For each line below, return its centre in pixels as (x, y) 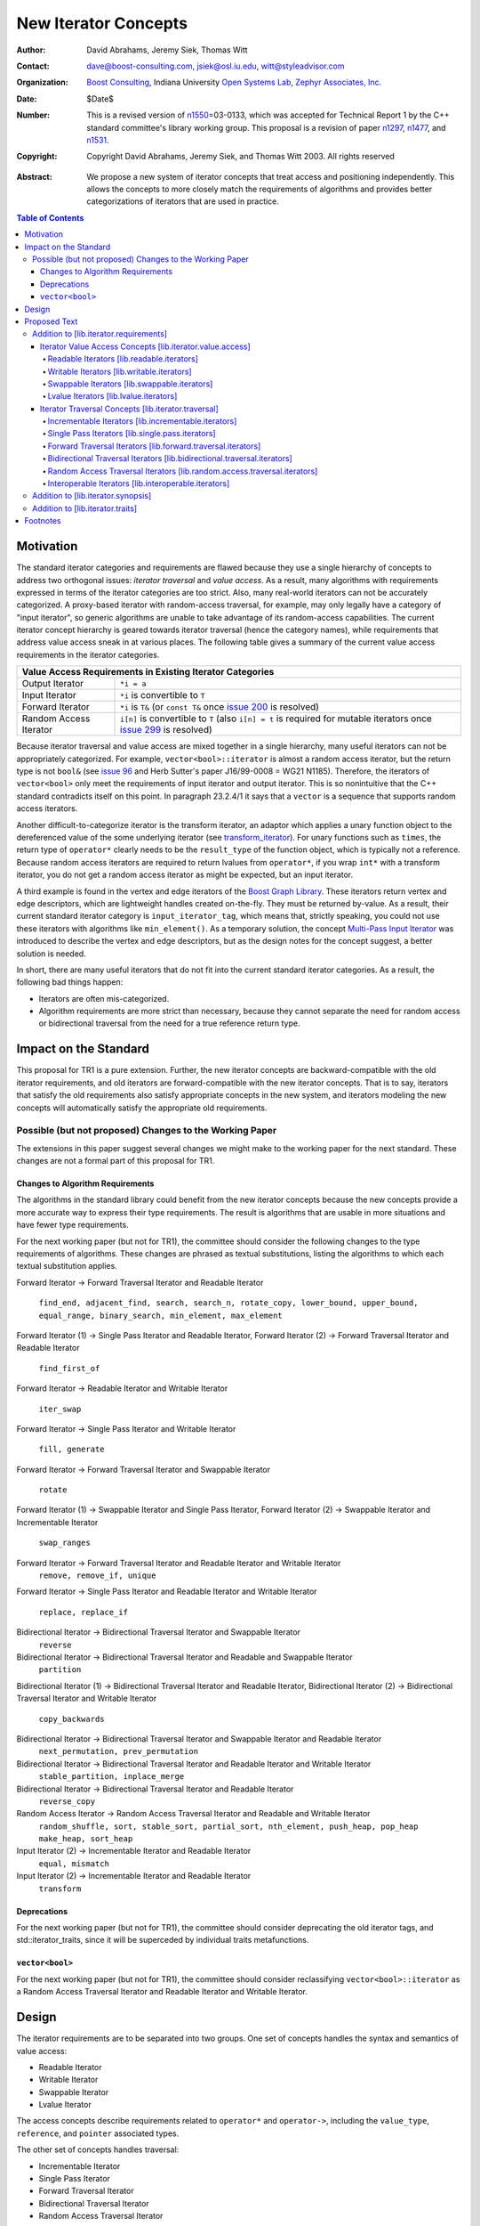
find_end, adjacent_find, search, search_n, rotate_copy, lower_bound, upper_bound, (228, 1303)
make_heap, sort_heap (86, 1839)
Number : (33, 115)
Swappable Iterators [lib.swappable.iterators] (130, 384)
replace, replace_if (84, 1612)
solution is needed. (51, 954)
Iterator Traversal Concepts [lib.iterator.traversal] (130, 409)
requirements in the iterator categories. (88, 654)
